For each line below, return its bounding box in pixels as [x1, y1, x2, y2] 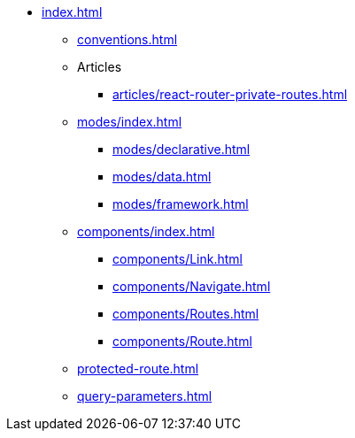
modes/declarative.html [112, 142, 251, 157]
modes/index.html [77, 114, 182, 129]
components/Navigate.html [112, 279, 271, 294]
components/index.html [77, 224, 215, 239]
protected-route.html [77, 361, 199, 376]
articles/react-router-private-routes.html [112, 87, 348, 102]
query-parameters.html [77, 388, 212, 403]
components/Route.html [112, 334, 252, 349]
